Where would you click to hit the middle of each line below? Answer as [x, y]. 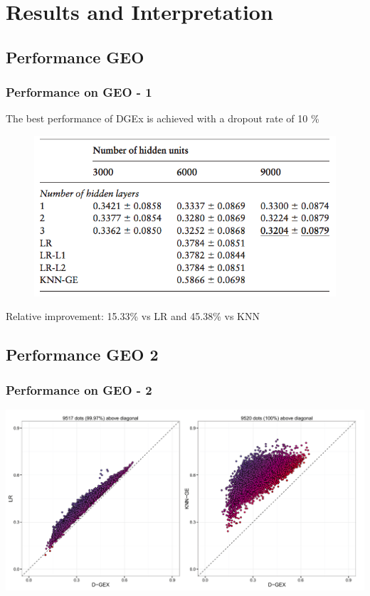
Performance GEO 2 [82, 355]
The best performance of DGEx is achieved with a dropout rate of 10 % [163, 118]
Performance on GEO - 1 [79, 92]
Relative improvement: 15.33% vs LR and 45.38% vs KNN [133, 316]
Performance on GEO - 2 [79, 389]
